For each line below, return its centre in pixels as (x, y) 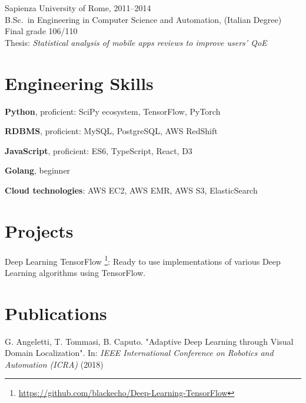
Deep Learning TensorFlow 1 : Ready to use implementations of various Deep (143, 260)
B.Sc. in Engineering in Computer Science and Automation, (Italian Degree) (143, 19)
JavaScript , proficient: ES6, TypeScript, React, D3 (99, 150)
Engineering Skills (79, 83)
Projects (39, 230)
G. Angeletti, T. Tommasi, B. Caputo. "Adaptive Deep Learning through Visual (149, 341)
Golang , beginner (38, 170)
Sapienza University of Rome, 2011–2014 (78, 8)
